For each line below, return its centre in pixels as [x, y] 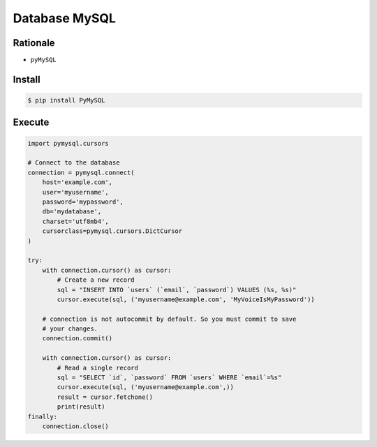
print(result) [81, 407]
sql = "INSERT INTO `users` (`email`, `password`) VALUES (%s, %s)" [177, 290]
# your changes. [70, 329]
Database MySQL [65, 18]
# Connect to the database [74, 163]
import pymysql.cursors [68, 143]
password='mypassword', [83, 202]
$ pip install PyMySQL [66, 100]
